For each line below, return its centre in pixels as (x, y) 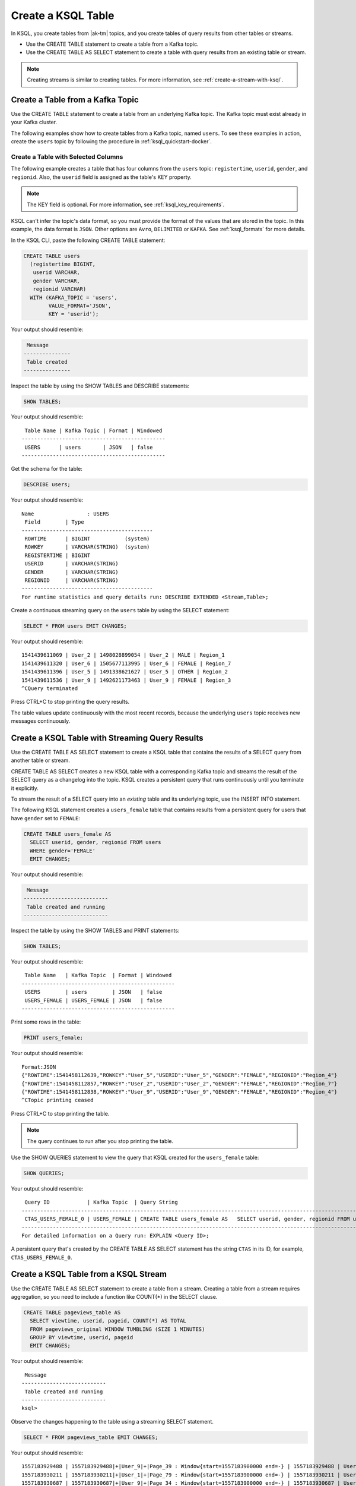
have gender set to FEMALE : (45, 818)
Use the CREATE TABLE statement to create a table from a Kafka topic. (112, 44)
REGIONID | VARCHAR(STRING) (71, 580)
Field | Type (54, 522)
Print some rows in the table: (46, 1022)
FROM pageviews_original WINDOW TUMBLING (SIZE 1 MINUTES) (117, 1329)
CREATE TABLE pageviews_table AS (72, 1312)
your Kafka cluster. (34, 122)
